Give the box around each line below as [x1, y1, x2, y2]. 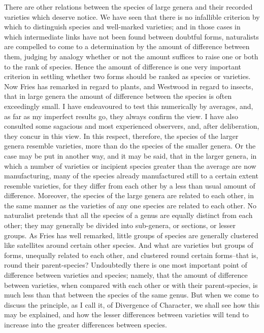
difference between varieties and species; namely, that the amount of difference [4, 270, 248, 280]
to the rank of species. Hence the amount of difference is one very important [4, 61, 242, 71]
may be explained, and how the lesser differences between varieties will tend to [4, 309, 249, 320]
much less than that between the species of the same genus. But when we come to [4, 289, 259, 300]
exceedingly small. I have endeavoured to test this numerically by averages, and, [4, 100, 253, 111]
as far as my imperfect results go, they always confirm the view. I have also [4, 110, 238, 121]
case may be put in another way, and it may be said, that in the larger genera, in [4, 150, 257, 161]
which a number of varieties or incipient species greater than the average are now [4, 160, 256, 171]
